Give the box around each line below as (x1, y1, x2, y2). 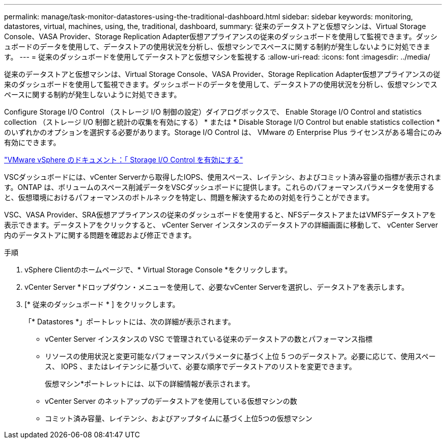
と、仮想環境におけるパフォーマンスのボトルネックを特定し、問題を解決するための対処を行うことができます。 (4, 193, 374, 202)
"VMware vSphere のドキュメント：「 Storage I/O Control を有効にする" (4, 155, 243, 164)
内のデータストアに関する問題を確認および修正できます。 (4, 231, 196, 239)
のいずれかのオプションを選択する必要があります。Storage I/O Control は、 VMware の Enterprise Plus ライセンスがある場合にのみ (4, 128, 442, 136)
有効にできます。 (4, 138, 61, 147)
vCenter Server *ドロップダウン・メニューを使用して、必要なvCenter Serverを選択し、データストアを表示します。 (24, 283, 409, 291)
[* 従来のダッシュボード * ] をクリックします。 (24, 300, 180, 309)
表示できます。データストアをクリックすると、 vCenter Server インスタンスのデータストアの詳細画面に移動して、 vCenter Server (4, 220, 438, 229)
